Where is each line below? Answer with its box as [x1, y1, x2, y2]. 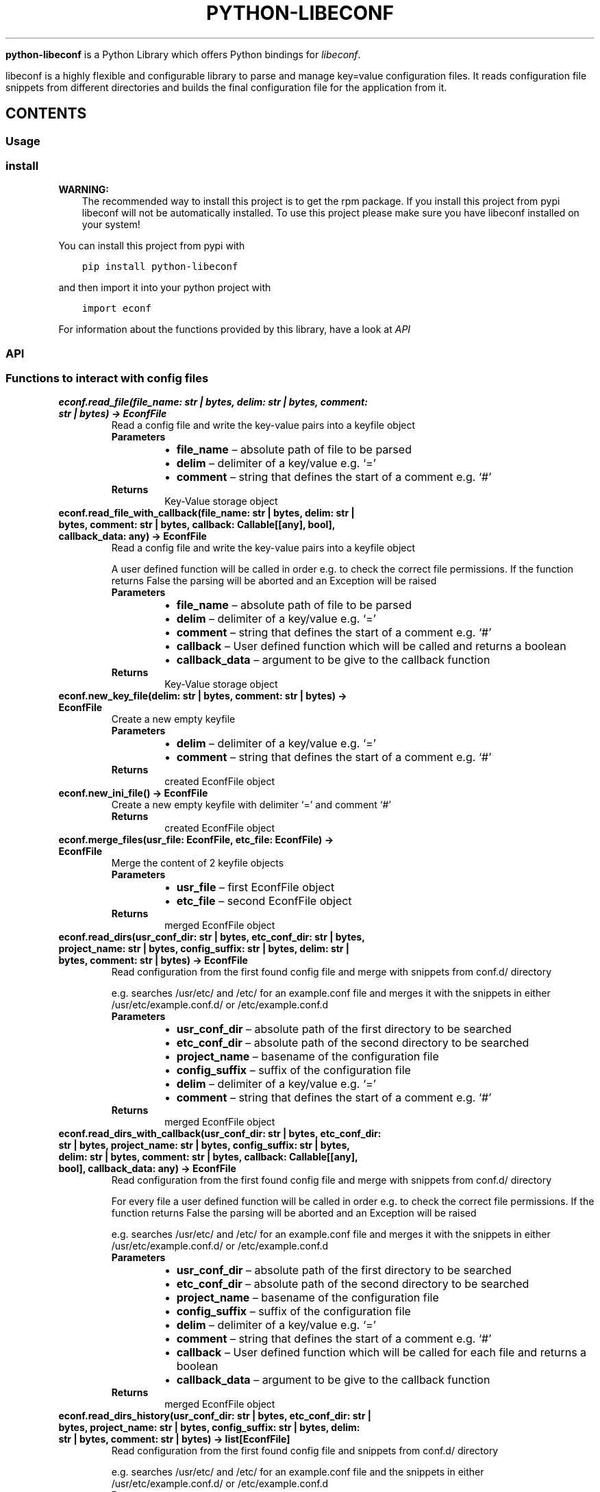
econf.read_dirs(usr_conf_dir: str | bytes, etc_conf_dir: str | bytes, [58, 931, 365, 943]
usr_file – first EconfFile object [176, 880, 335, 895]
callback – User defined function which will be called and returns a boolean [176, 639, 566, 654]
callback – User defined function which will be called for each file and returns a [176, 1345, 587, 1360]
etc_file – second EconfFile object [176, 894, 352, 908]
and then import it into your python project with [58, 282, 271, 294]
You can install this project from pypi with [58, 240, 245, 252]
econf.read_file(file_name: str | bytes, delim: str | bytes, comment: [58, 396, 368, 408]
